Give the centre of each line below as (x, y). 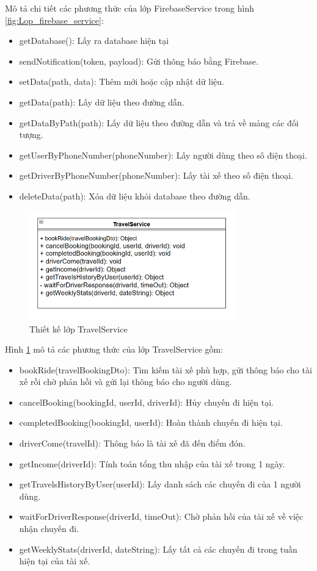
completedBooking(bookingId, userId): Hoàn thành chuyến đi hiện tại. (151, 422)
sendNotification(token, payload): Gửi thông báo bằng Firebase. (139, 61)
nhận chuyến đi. (49, 529)
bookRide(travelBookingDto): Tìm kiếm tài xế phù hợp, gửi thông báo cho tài (166, 369)
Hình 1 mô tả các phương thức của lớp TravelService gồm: (114, 349)
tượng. (31, 135)
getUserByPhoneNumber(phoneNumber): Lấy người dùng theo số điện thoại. (163, 155)
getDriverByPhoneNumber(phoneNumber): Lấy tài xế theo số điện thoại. (156, 175)
